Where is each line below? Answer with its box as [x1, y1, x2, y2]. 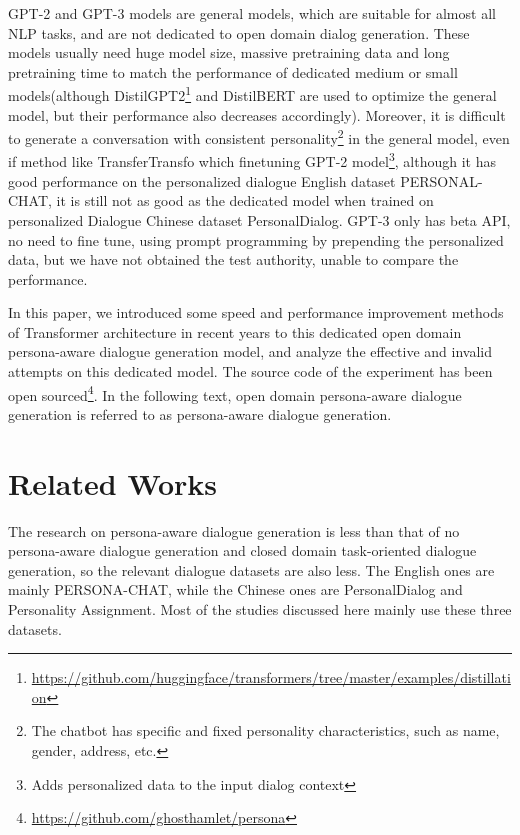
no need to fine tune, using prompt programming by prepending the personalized [8, 229, 504, 250]
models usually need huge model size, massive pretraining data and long [8, 42, 450, 63]
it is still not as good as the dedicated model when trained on [56, 190, 434, 211]
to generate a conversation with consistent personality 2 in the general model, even [8, 125, 510, 148]
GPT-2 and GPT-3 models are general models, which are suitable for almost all [8, 3, 496, 23]
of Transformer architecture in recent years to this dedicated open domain [8, 321, 462, 342]
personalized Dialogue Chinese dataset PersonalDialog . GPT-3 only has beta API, [8, 209, 511, 230]
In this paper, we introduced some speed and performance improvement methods [8, 302, 504, 323]
